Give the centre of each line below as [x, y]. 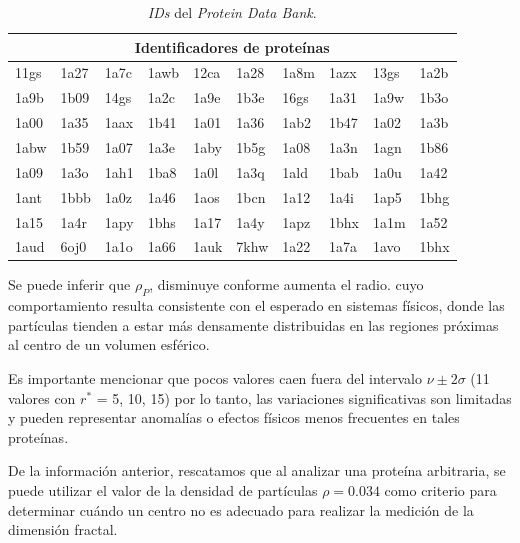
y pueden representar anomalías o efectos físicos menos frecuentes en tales [234, 417]
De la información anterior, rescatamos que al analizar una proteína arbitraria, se [257, 470]
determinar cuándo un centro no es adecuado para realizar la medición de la [241, 509]
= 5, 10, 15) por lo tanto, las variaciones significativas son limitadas [304, 397]
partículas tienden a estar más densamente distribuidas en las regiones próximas [253, 324]
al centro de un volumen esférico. [109, 344]
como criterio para [440, 489]
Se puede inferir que [69, 284]
